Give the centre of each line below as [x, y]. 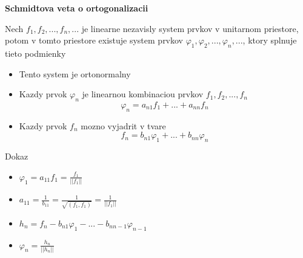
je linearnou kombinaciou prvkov [143, 94]
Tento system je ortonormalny [75, 73]
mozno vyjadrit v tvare [123, 125]
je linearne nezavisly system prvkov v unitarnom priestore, [190, 28]
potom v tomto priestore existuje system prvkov [94, 40]
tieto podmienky [35, 53]
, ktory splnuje [270, 40]
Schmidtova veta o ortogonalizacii [77, 8]
